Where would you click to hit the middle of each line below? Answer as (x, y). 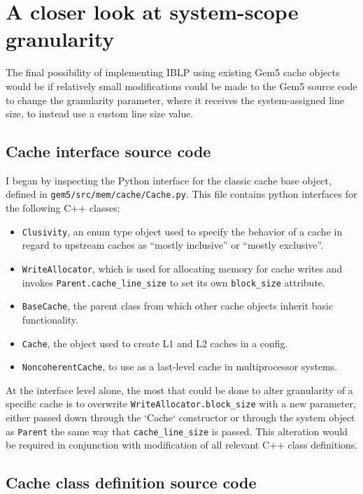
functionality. (50, 319)
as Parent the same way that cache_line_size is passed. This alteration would (177, 431)
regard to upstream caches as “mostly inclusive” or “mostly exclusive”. (173, 245)
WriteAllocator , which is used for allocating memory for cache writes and (182, 268)
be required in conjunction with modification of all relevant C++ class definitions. (182, 445)
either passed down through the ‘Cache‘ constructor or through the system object (180, 417)
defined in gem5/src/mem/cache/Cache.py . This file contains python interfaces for (181, 194)
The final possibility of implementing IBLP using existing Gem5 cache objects (173, 72)
